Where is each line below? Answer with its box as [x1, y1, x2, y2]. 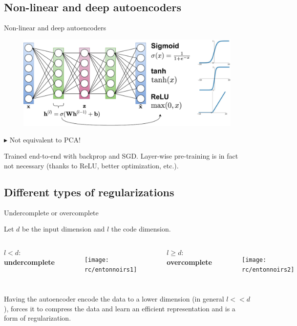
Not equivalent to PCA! [9, 134, 81, 144]
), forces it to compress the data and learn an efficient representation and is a [4, 303, 235, 313]
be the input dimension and [22, 224, 105, 234]
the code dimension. [111, 224, 171, 234]
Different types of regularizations [4, 184, 174, 199]
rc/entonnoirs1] [84, 266, 137, 273]
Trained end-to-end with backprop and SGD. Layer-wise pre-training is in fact [4, 151, 238, 161]
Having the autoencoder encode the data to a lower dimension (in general [4, 294, 224, 304]
